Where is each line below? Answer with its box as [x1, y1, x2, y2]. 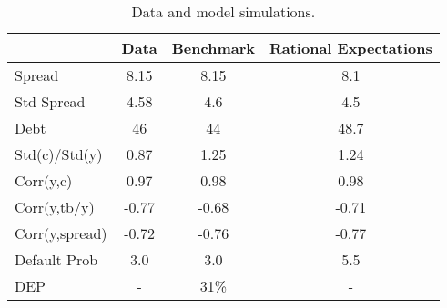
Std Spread [15, 91, 86, 112]
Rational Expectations [269, 37, 432, 58]
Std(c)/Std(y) [15, 144, 103, 164]
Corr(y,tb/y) [15, 196, 95, 217]
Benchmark [171, 37, 255, 58]
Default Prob [15, 249, 98, 270]
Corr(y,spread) [15, 223, 107, 243]
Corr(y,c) [15, 170, 73, 191]
